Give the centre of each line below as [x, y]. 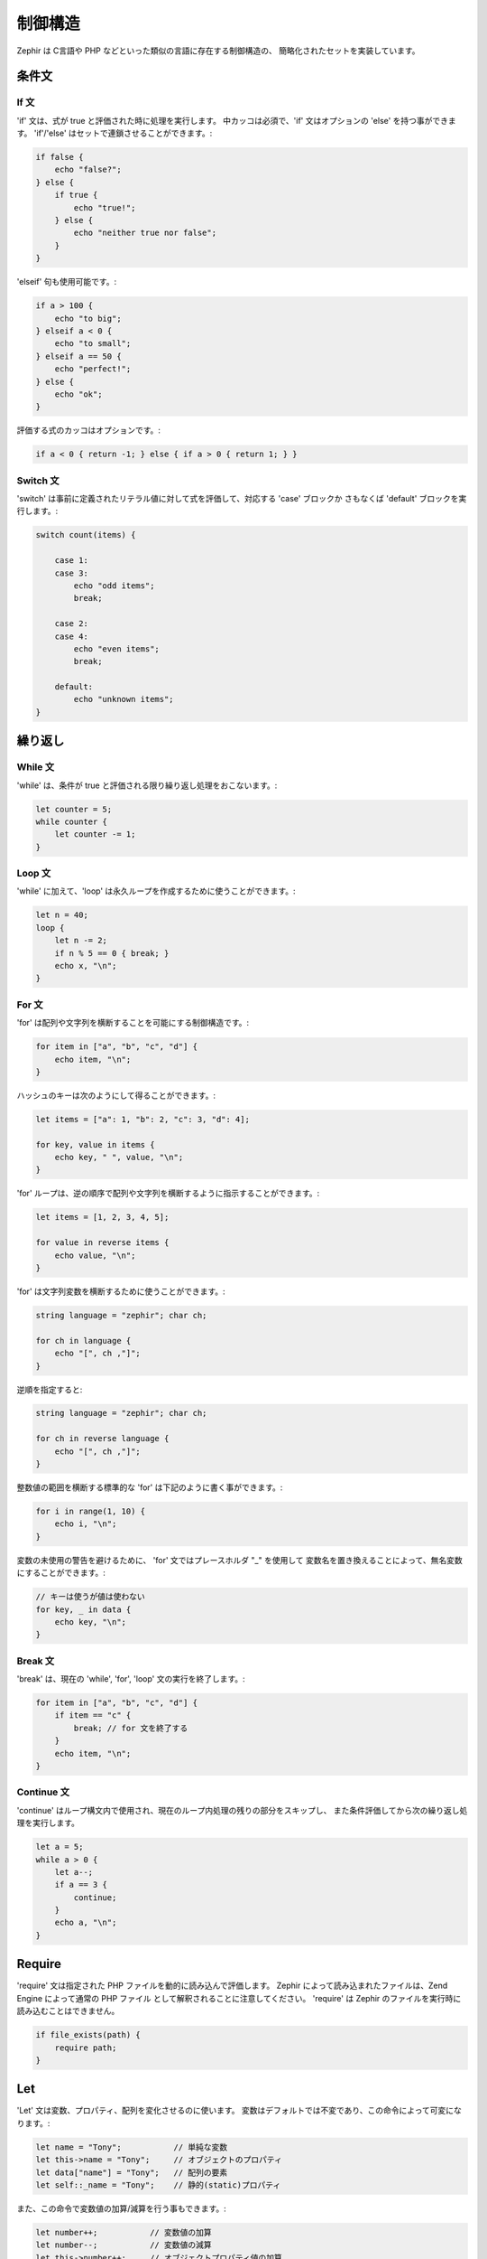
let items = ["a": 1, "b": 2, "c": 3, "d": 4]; [142, 1119]
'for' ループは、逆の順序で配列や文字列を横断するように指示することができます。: [168, 1194]
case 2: [72, 624]
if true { [76, 195]
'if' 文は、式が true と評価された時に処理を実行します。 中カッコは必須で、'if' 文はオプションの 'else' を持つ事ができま [237, 120]
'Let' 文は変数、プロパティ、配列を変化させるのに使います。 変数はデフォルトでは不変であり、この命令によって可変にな [239, 2111]
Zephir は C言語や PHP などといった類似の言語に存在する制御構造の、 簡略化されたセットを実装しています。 [218, 51]
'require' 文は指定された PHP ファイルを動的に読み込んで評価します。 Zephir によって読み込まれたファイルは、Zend [232, 1986]
